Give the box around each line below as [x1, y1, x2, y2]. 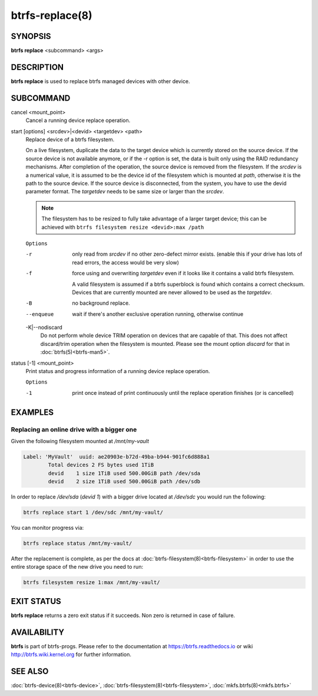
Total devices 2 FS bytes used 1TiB [48, 461, 154, 469]
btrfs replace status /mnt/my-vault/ [23, 540, 132, 547]
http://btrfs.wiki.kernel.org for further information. [11, 651, 132, 658]
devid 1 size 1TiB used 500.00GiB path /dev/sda [48, 470, 201, 477]
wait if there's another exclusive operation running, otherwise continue [72, 310, 244, 318]
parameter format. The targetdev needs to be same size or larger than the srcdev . [25, 188, 224, 195]
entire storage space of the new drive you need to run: [11, 563, 144, 570]
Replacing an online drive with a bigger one [11, 425, 137, 433]
